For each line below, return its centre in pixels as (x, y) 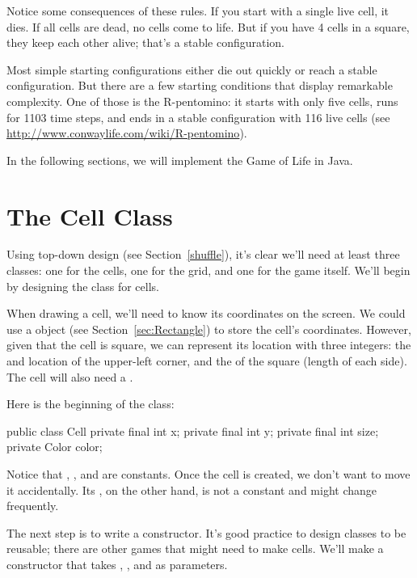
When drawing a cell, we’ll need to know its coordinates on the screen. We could (206, 313)
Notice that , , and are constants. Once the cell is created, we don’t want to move (208, 474)
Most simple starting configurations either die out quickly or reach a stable (192, 69)
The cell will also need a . (70, 376)
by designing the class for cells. (83, 286)
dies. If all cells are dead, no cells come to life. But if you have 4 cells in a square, (208, 26)
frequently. (33, 506)
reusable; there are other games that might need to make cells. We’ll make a (195, 548)
